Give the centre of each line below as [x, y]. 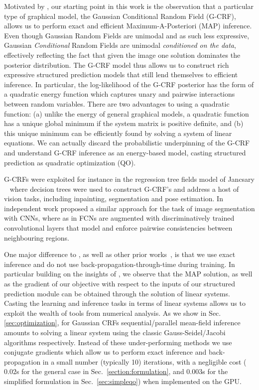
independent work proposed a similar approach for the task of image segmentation [129, 208]
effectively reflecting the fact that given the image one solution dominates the [122, 55]
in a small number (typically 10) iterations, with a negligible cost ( [144, 361]
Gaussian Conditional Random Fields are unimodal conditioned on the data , [120, 45]
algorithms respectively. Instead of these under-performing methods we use [118, 342]
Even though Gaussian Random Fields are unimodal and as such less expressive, [127, 35]
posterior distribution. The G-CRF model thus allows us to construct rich [117, 65]
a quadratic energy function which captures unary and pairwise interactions [120, 94]
